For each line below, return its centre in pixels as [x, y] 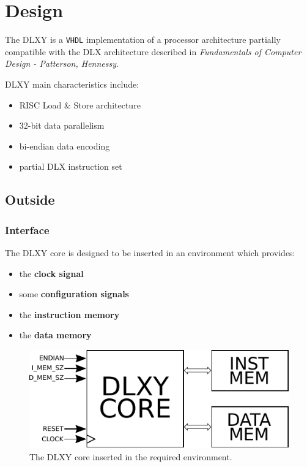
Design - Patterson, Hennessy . [62, 63]
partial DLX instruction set [71, 166]
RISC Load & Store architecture [80, 104]
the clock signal [51, 273]
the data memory [55, 335]
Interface [27, 230]
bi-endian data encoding [65, 146]
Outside [30, 199]
